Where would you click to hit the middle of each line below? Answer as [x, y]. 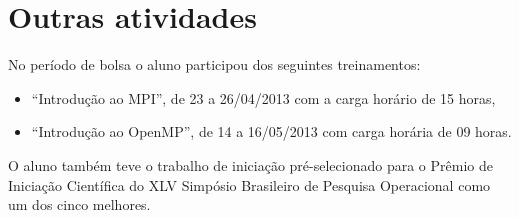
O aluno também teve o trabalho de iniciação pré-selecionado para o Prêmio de [250, 164]
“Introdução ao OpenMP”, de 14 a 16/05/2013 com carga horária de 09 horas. [271, 131]
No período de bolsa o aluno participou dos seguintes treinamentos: [214, 64]
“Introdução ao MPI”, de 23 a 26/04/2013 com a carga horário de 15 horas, [263, 97]
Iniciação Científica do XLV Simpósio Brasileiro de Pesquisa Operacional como [249, 184]
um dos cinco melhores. [79, 204]
